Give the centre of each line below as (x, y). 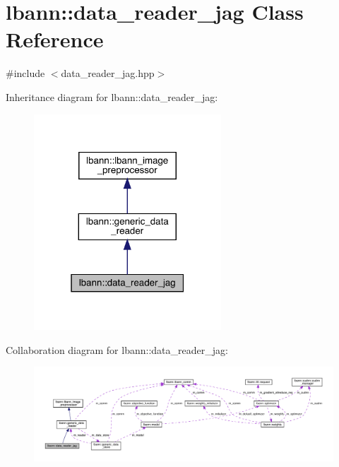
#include (25, 73)
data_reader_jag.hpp (108, 73)
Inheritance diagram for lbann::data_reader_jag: (112, 96)
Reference (55, 39)
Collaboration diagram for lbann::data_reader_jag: (117, 349)
